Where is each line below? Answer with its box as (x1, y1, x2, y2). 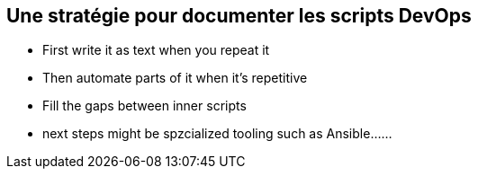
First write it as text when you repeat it (42, 42, 270, 58)
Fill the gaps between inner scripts (42, 98, 247, 114)
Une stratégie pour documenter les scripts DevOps (6, 4, 472, 27)
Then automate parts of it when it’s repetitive (42, 70, 308, 86)
